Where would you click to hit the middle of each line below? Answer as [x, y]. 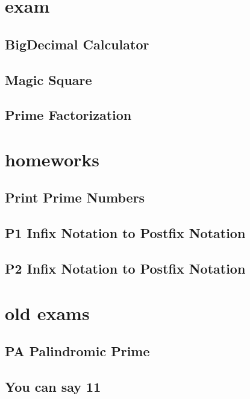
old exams [47, 313]
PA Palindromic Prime [77, 351]
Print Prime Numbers [75, 197]
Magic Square [48, 79]
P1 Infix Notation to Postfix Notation [125, 233]
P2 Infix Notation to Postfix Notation [125, 269]
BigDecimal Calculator [77, 44]
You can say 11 [53, 386]
